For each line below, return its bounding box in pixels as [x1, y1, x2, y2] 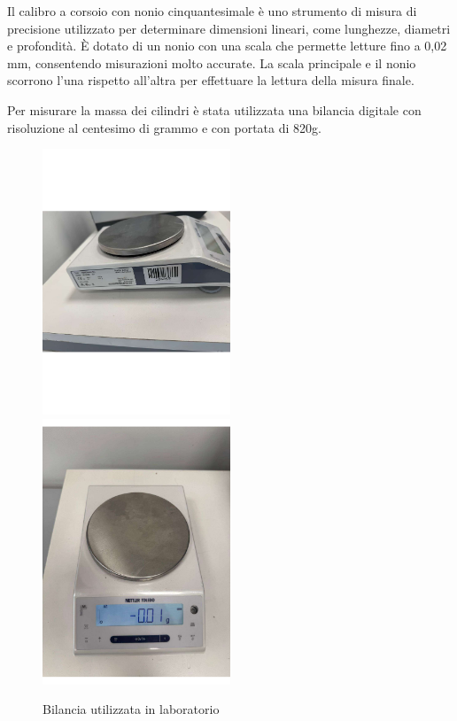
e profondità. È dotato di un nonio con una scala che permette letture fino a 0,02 [7, 36, 447, 55]
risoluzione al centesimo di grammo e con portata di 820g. [7, 118, 321, 136]
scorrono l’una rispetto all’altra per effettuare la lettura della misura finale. [7, 71, 414, 89]
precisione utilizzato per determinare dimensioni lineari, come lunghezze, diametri [7, 19, 451, 37]
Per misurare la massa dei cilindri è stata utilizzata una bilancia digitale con [7, 100, 422, 119]
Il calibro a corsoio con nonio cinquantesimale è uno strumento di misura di [7, 2, 417, 19]
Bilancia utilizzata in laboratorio [43, 700, 220, 718]
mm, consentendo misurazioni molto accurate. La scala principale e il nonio [7, 53, 416, 72]
